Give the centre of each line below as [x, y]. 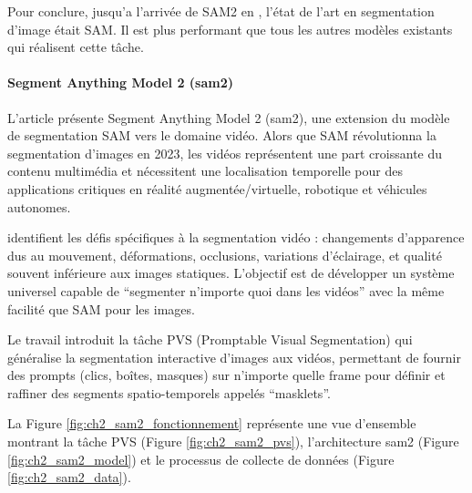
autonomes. [39, 206]
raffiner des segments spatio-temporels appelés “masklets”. [169, 392]
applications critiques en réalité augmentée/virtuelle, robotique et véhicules [217, 188]
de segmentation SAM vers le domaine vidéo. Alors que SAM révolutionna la [222, 135]
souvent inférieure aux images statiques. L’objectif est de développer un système [231, 273]
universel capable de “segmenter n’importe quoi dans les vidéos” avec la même [226, 290]
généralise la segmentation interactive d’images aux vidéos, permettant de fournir [234, 357]
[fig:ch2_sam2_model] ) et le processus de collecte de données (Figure [201, 459]
